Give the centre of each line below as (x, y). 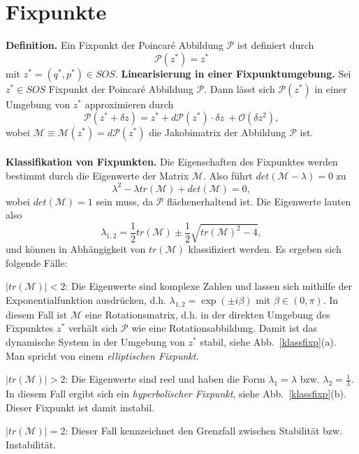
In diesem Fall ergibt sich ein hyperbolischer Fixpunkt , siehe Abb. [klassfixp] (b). (176, 393)
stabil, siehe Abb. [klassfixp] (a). (268, 341)
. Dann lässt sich (240, 88)
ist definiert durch (276, 45)
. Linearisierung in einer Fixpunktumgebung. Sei (233, 73)
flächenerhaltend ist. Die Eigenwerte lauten (259, 201)
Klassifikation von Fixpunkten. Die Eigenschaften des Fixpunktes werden (172, 161)
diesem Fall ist (37, 314)
